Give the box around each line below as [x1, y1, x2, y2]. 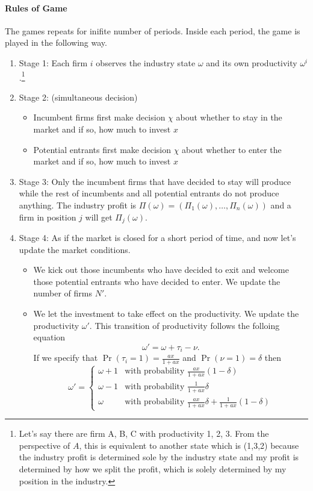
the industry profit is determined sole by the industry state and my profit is [19, 451, 299, 463]
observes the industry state [96, 56, 196, 69]
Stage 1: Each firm [19, 56, 88, 69]
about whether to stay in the [176, 111, 282, 124]
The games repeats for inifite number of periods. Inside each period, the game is [5, 24, 300, 37]
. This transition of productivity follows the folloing [89, 319, 280, 331]
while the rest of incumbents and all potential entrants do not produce [19, 187, 279, 199]
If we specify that [33, 351, 98, 364]
